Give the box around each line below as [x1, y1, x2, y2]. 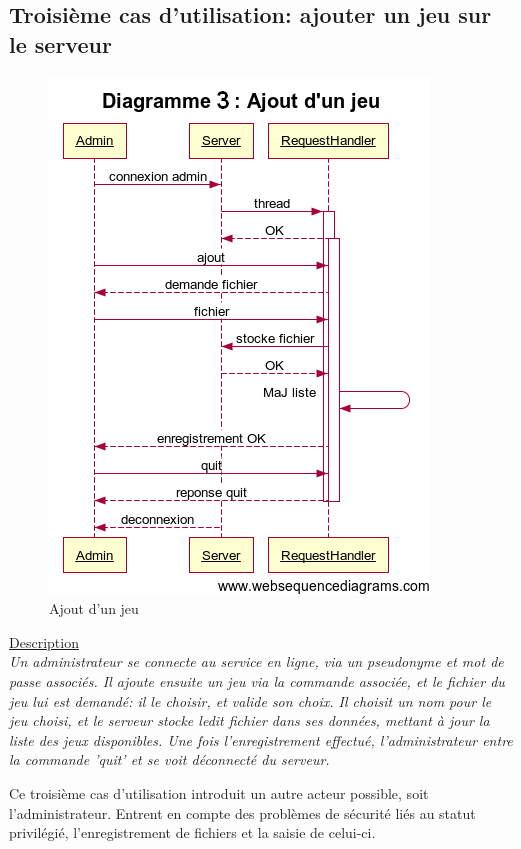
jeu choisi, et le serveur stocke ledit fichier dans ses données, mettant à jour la [9, 710, 490, 731]
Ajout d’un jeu [49, 598, 139, 619]
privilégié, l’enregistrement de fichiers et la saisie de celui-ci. [9, 822, 376, 843]
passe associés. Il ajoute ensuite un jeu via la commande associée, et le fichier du [9, 670, 505, 691]
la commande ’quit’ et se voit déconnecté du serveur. [9, 749, 330, 770]
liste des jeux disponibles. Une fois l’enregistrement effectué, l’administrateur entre [9, 729, 513, 750]
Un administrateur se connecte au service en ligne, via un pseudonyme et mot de [9, 651, 504, 672]
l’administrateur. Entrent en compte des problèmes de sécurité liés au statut [9, 802, 476, 823]
